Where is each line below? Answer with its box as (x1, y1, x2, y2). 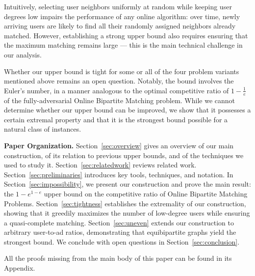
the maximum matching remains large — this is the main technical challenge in (4, 40, 243, 50)
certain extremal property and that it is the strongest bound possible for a (4, 114, 228, 124)
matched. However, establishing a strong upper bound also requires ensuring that (4, 30, 248, 40)
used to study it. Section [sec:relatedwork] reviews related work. (4, 160, 197, 170)
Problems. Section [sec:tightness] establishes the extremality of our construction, (4, 198, 246, 208)
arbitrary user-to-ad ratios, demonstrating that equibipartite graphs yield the (4, 227, 236, 237)
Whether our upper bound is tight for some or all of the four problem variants (4, 66, 239, 76)
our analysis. (4, 49, 42, 59)
